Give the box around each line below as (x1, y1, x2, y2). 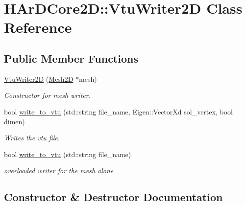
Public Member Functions (4, 50, 138, 66)
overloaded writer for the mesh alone (4, 165, 114, 176)
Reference (4, 17, 72, 37)
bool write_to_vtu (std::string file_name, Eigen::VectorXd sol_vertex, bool (4, 106, 233, 116)
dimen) (4, 116, 25, 126)
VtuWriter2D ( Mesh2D (4, 73, 74, 84)
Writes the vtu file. (4, 133, 60, 143)
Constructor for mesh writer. (4, 90, 91, 100)
